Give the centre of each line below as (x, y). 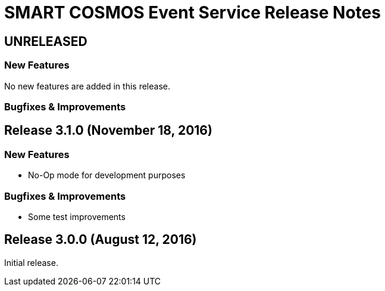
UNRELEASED (46, 41)
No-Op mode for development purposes (107, 175)
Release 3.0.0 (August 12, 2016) (101, 240)
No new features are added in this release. (87, 86)
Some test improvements (77, 216)
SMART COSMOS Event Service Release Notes (192, 13)
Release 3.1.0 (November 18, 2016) (108, 131)
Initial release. (31, 262)
